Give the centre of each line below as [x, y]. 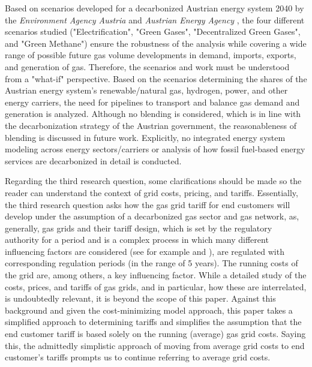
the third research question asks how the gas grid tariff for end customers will [148, 204]
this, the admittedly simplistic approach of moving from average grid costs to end [155, 345]
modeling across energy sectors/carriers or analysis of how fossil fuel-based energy [155, 149]
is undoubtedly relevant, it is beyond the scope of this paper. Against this [140, 298]
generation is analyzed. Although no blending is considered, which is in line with [153, 114]
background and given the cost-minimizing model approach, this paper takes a [149, 310]
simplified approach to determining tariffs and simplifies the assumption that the [153, 322]
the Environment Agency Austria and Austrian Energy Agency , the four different [155, 19]
